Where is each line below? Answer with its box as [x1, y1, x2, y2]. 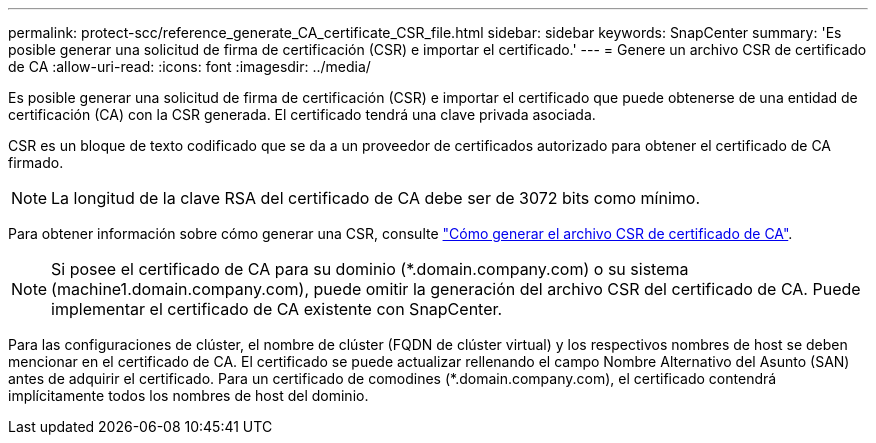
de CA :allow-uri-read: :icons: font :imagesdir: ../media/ [8, 58, 371, 75]
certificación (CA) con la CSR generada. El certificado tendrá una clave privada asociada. [8, 106, 596, 123]
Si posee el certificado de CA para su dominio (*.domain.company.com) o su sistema [51, 259, 689, 279]
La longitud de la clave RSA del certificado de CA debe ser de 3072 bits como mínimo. [51, 188, 701, 208]
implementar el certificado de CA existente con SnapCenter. [51, 299, 503, 319]
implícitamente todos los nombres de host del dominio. [8, 387, 369, 404]
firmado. [8, 154, 64, 171]
